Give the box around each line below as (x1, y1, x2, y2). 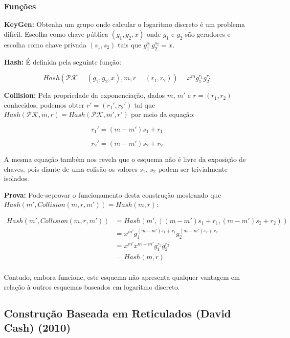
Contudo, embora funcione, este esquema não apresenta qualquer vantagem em (4, 272, 240, 282)
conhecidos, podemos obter (4, 99, 85, 110)
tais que (118, 39, 141, 49)
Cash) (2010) (4, 320, 71, 335)
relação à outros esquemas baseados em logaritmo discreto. (4, 281, 180, 292)
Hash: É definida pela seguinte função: (4, 56, 121, 67)
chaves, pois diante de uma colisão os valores (4, 163, 137, 174)
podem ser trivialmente (158, 163, 228, 174)
